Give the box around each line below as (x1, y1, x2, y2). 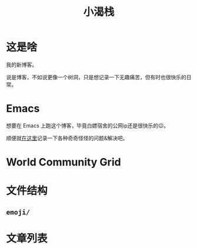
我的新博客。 (6, 61, 37, 68)
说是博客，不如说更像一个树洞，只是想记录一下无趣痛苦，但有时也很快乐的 (6, 73, 186, 80)
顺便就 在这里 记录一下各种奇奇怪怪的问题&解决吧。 (6, 134, 128, 142)
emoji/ (6, 208, 31, 216)
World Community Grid (6, 156, 122, 169)
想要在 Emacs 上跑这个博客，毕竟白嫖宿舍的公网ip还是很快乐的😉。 (6, 122, 169, 129)
